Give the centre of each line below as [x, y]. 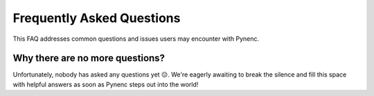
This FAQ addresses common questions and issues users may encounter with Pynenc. [136, 39]
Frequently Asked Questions [97, 18]
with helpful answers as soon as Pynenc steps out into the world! [106, 84]
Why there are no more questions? [89, 58]
